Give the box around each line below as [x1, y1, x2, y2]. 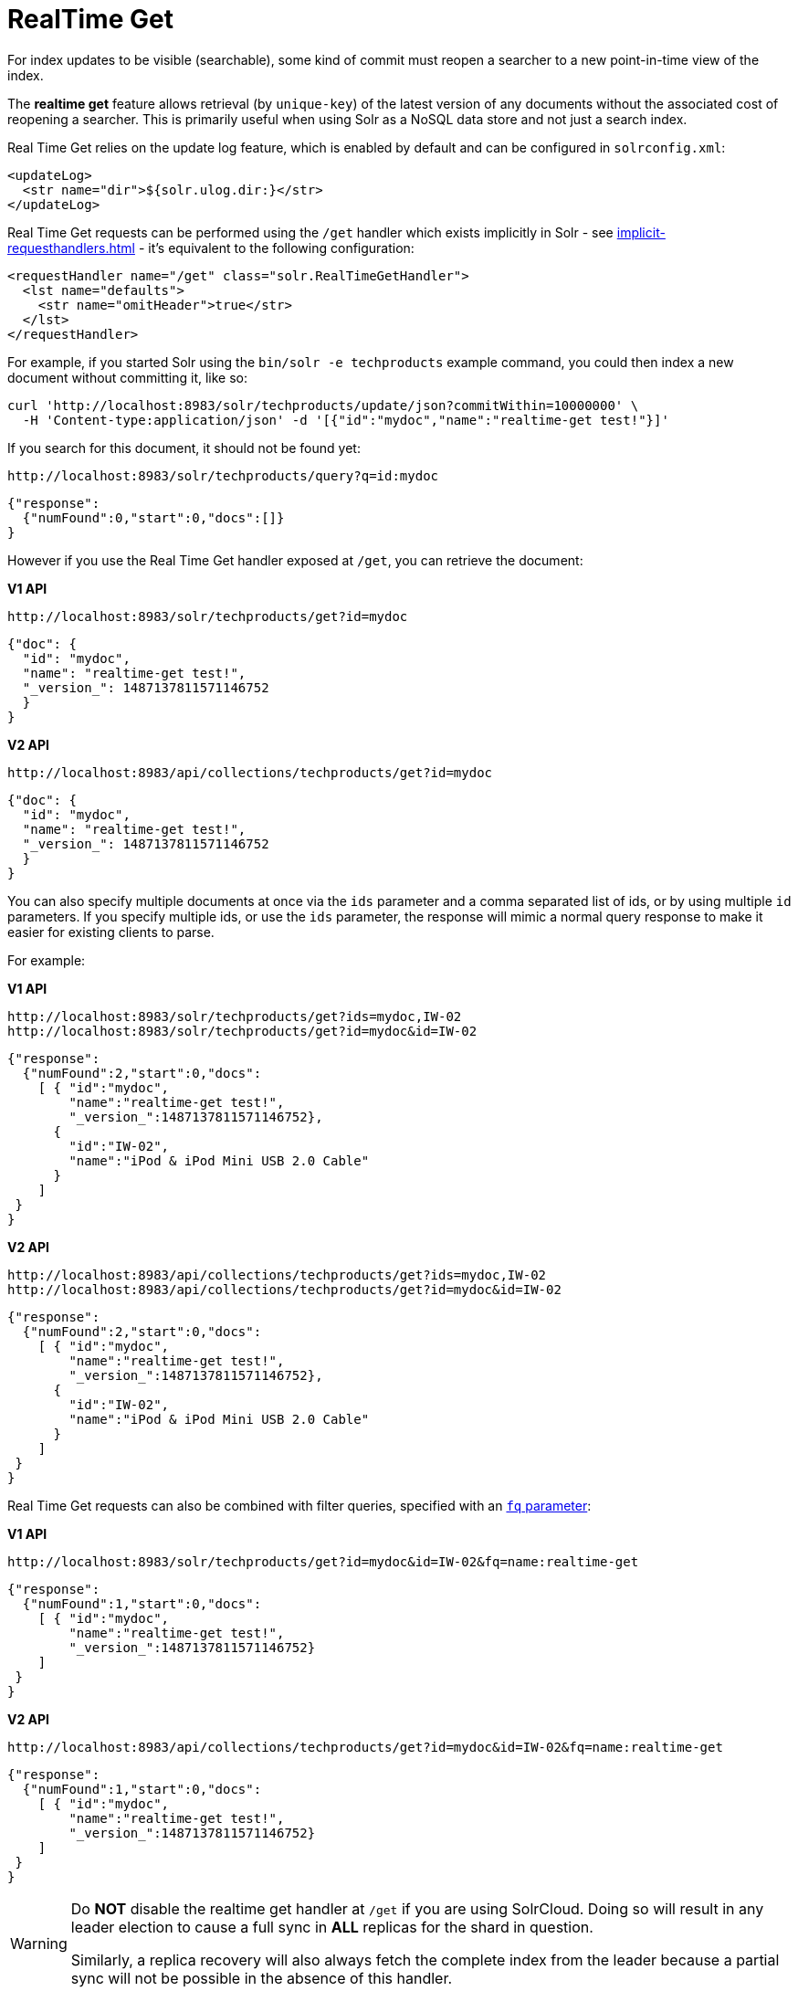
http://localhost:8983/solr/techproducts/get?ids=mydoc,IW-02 [7, 1008, 462, 1024]
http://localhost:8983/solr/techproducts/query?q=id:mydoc [7, 468, 439, 483]
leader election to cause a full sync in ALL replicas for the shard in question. [70, 1917, 593, 1936]
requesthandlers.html [7, 239, 135, 256]
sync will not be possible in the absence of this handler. [70, 1968, 453, 1987]
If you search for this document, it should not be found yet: [7, 439, 361, 456]
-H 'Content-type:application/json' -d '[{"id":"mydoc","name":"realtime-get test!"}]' [22, 412, 669, 427]
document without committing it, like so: [7, 369, 248, 385]
